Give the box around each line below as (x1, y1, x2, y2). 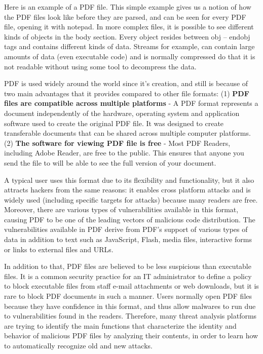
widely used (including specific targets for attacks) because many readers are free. (4, 194, 258, 205)
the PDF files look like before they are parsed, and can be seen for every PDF (4, 11, 246, 22)
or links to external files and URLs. (4, 244, 114, 254)
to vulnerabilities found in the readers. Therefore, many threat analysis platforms (4, 310, 257, 321)
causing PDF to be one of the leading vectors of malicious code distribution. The (4, 214, 255, 224)
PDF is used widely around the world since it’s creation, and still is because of (4, 78, 248, 89)
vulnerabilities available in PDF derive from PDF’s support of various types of (4, 224, 248, 234)
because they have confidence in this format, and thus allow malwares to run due (4, 300, 256, 311)
